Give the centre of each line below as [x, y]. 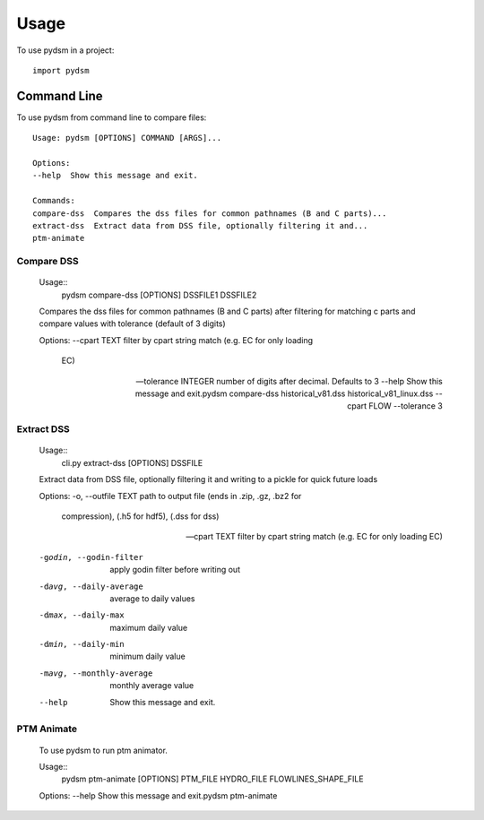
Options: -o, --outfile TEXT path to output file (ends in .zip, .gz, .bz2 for [170, 496]
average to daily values [152, 598]
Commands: [54, 201]
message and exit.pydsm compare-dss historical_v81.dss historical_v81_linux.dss [284, 393]
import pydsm [61, 70]
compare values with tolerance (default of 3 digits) [132, 324]
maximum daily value [149, 627]
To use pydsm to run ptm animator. [103, 750]
